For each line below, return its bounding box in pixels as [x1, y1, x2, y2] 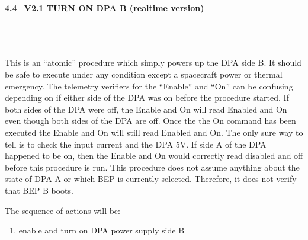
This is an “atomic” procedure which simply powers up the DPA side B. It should [5, 56, 301, 69]
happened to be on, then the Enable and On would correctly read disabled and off [5, 149, 303, 162]
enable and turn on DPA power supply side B [18, 224, 185, 236]
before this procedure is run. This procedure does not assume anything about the [5, 161, 300, 173]
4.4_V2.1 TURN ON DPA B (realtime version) [5, 2, 204, 14]
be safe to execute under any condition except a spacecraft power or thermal [5, 68, 283, 80]
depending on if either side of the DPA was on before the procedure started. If [5, 91, 289, 104]
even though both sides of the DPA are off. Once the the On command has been [5, 114, 296, 127]
